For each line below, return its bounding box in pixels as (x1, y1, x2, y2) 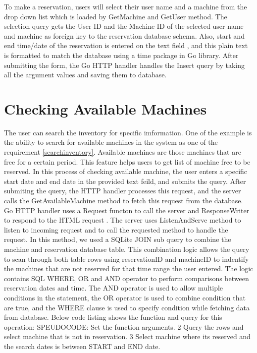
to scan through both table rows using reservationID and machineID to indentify (4, 253, 249, 264)
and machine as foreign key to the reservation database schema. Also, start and (4, 30, 245, 41)
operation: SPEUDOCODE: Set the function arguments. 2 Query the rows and (4, 321, 244, 332)
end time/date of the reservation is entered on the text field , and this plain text (4, 40, 248, 51)
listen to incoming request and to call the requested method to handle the (4, 224, 228, 235)
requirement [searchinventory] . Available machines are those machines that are (4, 147, 241, 157)
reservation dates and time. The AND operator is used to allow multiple (4, 283, 223, 293)
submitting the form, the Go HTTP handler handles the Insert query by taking (4, 59, 245, 70)
